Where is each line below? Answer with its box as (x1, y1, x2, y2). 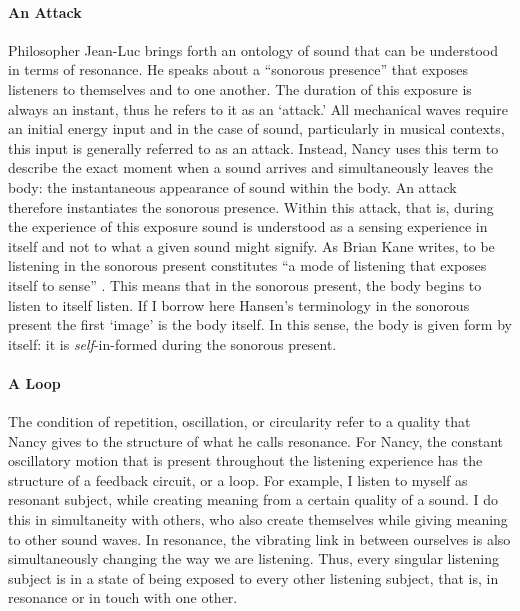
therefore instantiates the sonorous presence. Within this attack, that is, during (8, 196, 494, 217)
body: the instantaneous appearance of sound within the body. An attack (8, 176, 457, 197)
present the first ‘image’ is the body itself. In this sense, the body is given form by (8, 314, 512, 335)
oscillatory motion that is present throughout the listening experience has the (8, 450, 483, 471)
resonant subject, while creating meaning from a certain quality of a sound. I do (8, 489, 499, 510)
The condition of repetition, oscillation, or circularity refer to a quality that (8, 411, 471, 432)
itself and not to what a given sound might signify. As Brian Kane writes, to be (8, 235, 495, 256)
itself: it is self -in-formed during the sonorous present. (8, 333, 337, 354)
